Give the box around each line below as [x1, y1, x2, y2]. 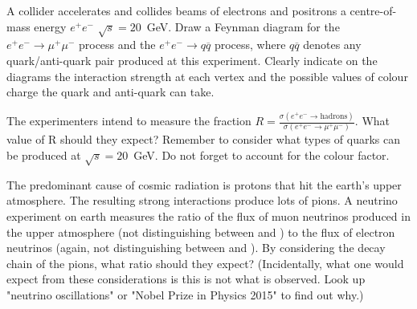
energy [34, 18, 67, 35]
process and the [78, 36, 156, 53]
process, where [214, 36, 286, 53]
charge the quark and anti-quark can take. [6, 83, 215, 100]
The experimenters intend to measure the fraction [6, 112, 251, 129]
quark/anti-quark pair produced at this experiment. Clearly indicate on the [6, 51, 378, 68]
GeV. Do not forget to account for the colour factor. [133, 146, 390, 163]
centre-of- [350, 2, 397, 18]
